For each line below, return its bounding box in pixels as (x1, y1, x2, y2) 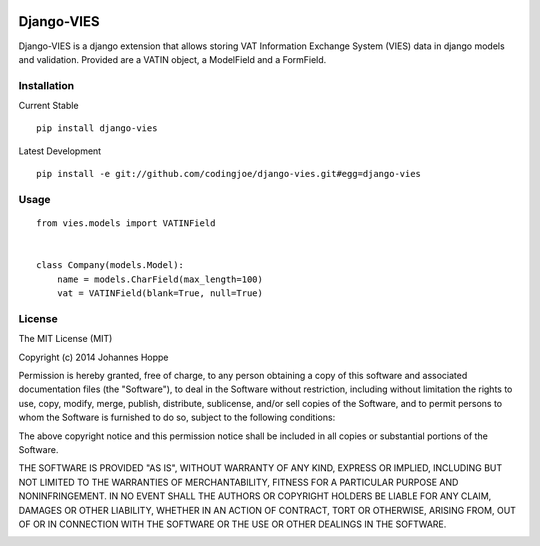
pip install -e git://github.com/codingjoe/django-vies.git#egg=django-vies (36, 168, 422, 180)
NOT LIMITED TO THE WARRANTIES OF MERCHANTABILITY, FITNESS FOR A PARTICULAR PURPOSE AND (18, 476, 459, 488)
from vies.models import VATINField (36, 218, 216, 229)
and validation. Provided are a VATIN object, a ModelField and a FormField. (18, 53, 327, 65)
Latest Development (18, 145, 102, 157)
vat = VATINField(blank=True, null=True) (56, 288, 264, 299)
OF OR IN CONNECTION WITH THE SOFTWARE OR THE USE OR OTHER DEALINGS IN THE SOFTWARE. (18, 518, 447, 530)
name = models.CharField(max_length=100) (56, 273, 264, 285)
